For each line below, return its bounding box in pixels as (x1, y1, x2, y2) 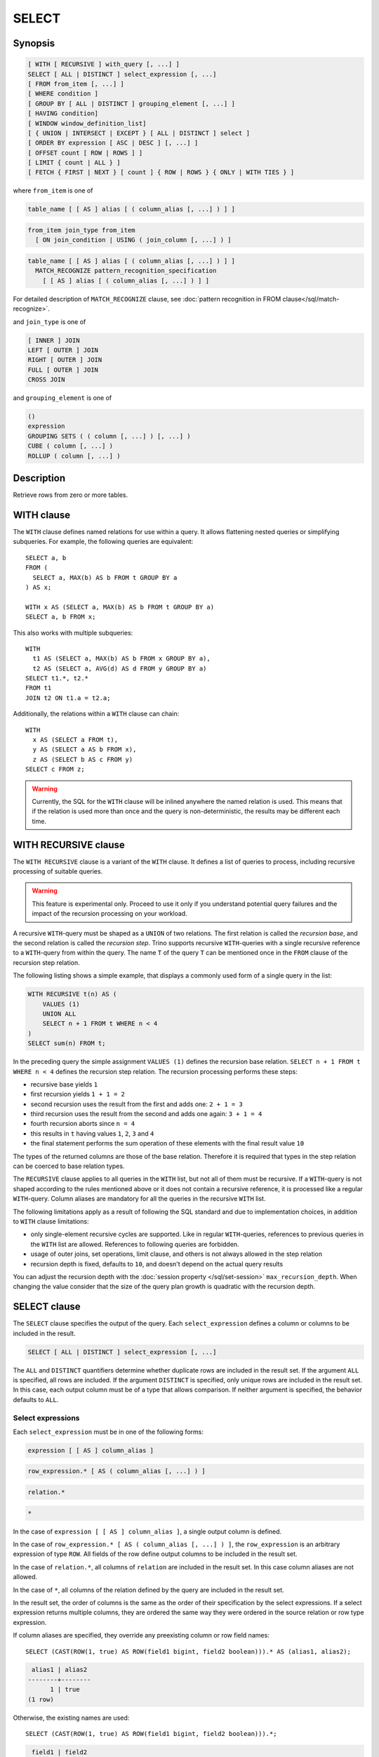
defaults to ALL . (13, 1395, 59, 1403)
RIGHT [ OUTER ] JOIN (27, 356, 102, 364)
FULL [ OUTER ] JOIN (27, 365, 98, 374)
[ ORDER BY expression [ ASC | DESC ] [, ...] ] (27, 139, 199, 147)
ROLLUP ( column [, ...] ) (27, 452, 121, 460)
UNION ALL (42, 1009, 77, 1018)
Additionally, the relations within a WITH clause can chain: (13, 710, 179, 718)
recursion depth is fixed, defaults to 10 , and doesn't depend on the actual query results (30, 1259, 284, 1268)
